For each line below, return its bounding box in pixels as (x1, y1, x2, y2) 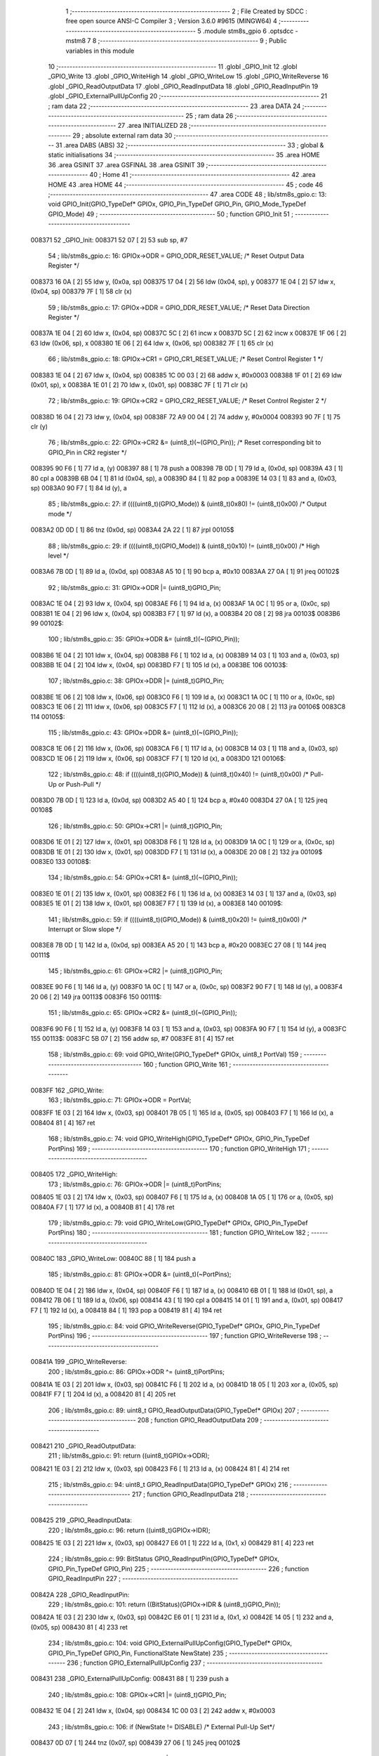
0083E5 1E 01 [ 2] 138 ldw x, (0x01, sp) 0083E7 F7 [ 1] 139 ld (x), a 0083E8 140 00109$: (30, 899, 284, 908)
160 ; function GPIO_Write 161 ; (142, 1060, 232, 1068)
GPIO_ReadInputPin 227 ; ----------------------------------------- (48, 1574, 239, 1583)
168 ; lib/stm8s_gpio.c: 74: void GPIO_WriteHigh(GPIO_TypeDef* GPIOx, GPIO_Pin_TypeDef (48, 1134, 310, 1143)
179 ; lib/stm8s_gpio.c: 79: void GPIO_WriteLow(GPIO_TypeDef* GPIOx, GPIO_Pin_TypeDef (48, 1219, 308, 1227)
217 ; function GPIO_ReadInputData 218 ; (131, 1490, 248, 1499)
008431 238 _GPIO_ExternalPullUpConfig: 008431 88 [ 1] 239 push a (30, 1675, 230, 1683)
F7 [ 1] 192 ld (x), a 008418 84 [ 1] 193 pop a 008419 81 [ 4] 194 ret (30, 1306, 222, 1314)
